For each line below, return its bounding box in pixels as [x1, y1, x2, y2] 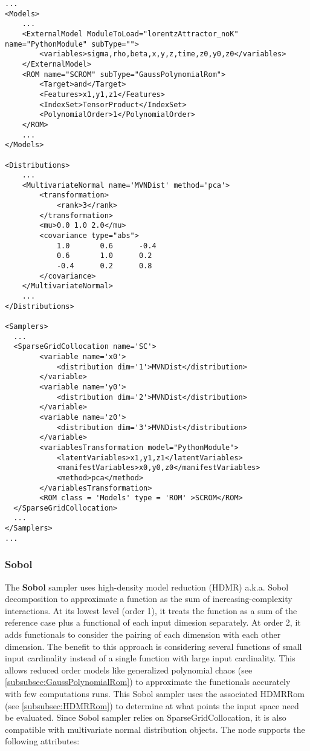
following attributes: [5, 735, 80, 747]
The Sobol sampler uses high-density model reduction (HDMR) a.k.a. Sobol [5, 580, 289, 593]
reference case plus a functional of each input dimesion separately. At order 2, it [5, 616, 301, 629]
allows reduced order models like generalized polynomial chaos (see [5, 663, 253, 676]
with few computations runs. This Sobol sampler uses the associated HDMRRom [5, 687, 305, 700]
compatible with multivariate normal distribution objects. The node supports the [5, 723, 305, 735]
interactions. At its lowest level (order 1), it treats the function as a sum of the [5, 604, 297, 617]
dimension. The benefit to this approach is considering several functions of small [5, 640, 302, 652]
